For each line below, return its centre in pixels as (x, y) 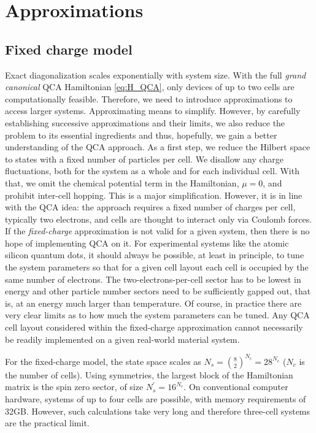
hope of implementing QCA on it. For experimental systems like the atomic (147, 243)
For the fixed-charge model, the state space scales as (103, 361)
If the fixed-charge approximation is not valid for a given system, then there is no (157, 231)
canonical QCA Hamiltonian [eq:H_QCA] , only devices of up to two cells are (150, 87)
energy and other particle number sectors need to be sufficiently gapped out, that (158, 291)
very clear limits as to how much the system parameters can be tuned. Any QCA (157, 315)
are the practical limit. (47, 423)
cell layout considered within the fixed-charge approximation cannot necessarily (154, 327)
